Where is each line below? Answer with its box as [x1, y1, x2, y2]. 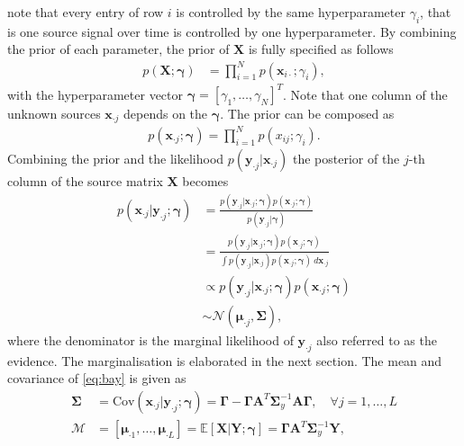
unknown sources [7, 104, 101, 123]
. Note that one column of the [283, 85, 448, 103]
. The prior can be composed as [220, 104, 395, 123]
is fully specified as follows [248, 40, 394, 58]
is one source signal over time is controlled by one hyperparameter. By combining [7, 22, 457, 40]
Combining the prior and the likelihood [7, 149, 224, 167]
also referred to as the [316, 330, 437, 349]
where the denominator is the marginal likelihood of [7, 330, 294, 349]
